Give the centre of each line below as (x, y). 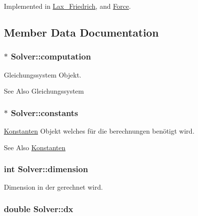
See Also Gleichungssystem (44, 91)
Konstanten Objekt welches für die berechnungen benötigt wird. (99, 131)
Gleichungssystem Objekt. (43, 74)
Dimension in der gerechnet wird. (54, 187)
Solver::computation (51, 56)
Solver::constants (45, 112)
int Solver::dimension (46, 169)
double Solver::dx (39, 208)
